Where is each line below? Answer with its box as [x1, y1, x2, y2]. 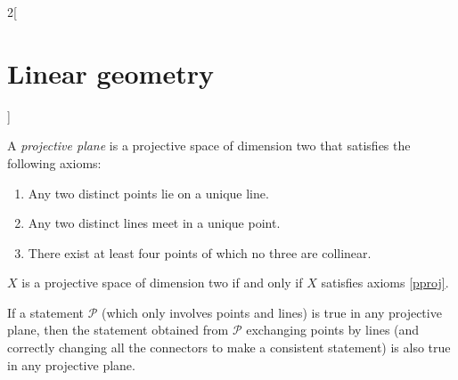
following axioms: [7, 153, 102, 172]
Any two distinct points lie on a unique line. [28, 183, 269, 202]
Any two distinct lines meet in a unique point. [28, 214, 281, 232]
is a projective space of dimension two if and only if [21, 273, 303, 292]
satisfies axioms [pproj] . [321, 273, 449, 292]
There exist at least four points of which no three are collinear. [28, 243, 372, 262]
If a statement [7, 303, 85, 321]
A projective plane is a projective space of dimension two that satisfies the [7, 136, 411, 155]
